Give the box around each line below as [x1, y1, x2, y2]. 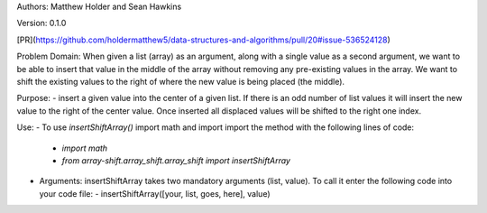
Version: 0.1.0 [16, 18, 67, 29]
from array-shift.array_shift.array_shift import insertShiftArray [61, 154, 290, 166]
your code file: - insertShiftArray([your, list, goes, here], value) [39, 188, 271, 199]
